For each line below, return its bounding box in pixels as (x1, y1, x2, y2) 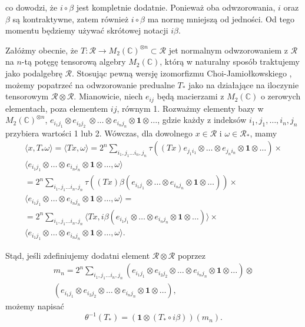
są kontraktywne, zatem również (12, 12, 129, 25)
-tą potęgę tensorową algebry (21, 55, 126, 68)
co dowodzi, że (5, 1, 58, 13)
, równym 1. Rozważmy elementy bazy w (117, 102, 264, 114)
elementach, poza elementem (5, 102, 108, 114)
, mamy (250, 126, 277, 139)
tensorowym (5, 90, 49, 102)
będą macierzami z (157, 90, 224, 102)
